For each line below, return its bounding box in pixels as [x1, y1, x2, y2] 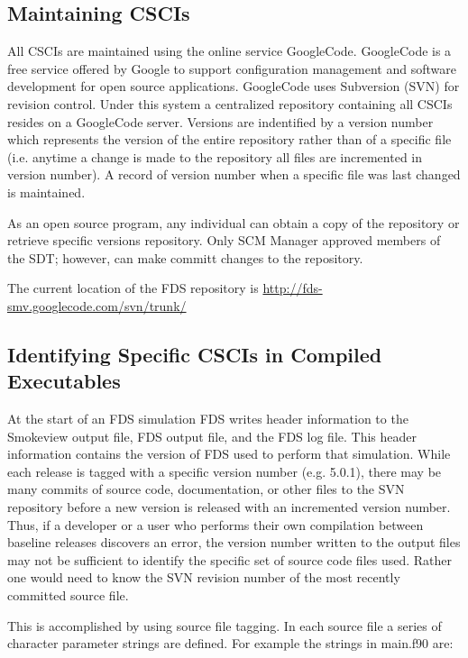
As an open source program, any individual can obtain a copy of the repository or [7, 213, 460, 232]
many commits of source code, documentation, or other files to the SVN [7, 480, 405, 498]
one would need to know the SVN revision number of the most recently [7, 568, 400, 587]
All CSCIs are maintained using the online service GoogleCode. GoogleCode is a [7, 41, 452, 60]
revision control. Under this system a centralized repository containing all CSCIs [7, 94, 453, 113]
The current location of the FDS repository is [7, 279, 259, 297]
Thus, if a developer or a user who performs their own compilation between [7, 515, 424, 534]
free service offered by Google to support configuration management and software [7, 59, 456, 78]
